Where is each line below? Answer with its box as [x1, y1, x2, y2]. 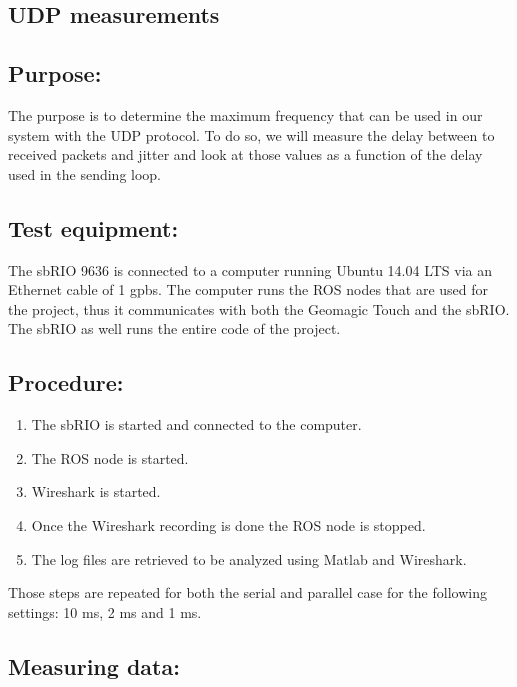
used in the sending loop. [8, 163, 162, 184]
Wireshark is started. [31, 481, 161, 502]
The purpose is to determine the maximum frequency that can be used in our [8, 104, 483, 125]
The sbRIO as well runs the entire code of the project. [8, 318, 341, 339]
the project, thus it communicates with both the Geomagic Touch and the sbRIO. [8, 298, 510, 319]
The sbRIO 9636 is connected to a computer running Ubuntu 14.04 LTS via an [8, 259, 493, 280]
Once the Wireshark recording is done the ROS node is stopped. [31, 514, 426, 535]
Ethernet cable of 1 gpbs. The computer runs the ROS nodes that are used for [8, 279, 489, 300]
